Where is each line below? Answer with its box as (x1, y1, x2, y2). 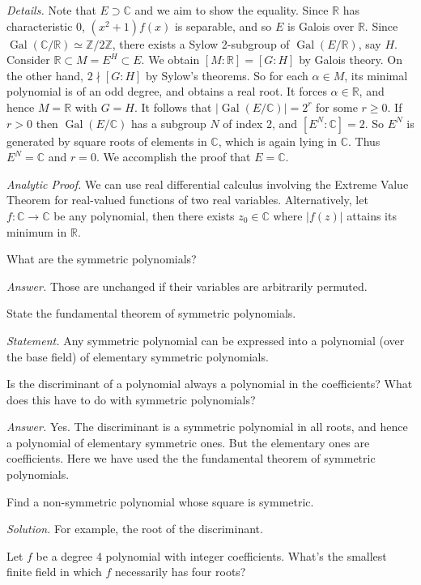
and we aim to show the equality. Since (134, 2, 329, 18)
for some (316, 98, 358, 115)
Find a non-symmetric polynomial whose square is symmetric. (6, 493, 314, 510)
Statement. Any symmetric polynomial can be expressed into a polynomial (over (6, 331, 405, 348)
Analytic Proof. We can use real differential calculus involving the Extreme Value (6, 175, 409, 192)
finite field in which (6, 563, 102, 580)
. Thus (348, 132, 381, 149)
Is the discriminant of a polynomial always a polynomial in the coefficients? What (6, 375, 413, 392)
